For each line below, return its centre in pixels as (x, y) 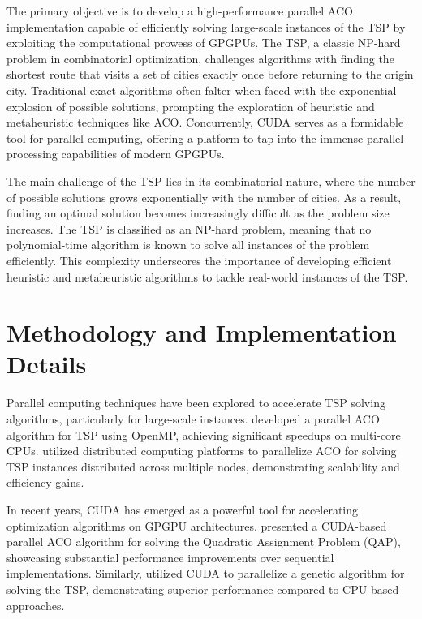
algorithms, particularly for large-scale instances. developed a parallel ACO (193, 419)
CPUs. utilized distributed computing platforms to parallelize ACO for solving (202, 451)
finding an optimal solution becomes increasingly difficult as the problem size (198, 213)
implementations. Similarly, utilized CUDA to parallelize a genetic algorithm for (206, 573)
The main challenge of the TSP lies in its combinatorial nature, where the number (211, 181)
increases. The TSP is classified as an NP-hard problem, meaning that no (189, 228)
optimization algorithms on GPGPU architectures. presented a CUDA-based (197, 525)
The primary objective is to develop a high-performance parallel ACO (180, 11)
